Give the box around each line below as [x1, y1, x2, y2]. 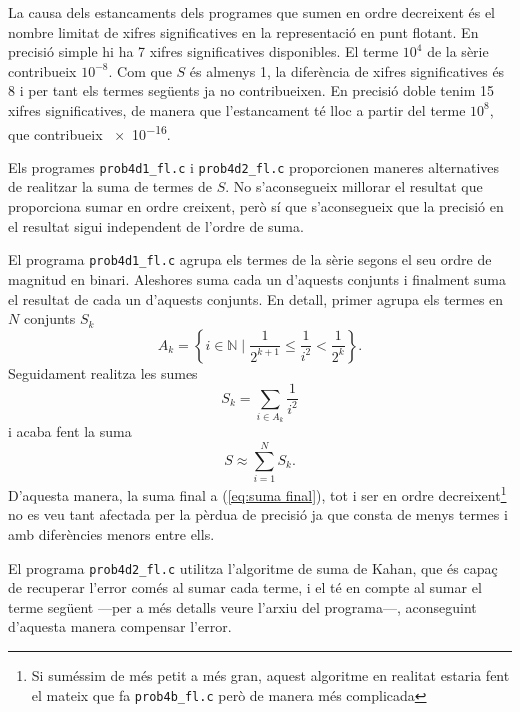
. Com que [108, 60, 172, 81]
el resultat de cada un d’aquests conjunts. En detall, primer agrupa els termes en [8, 288, 504, 309]
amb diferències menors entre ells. [8, 524, 215, 545]
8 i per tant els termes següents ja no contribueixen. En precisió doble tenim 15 [8, 80, 495, 101]
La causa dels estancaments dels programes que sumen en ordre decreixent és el [8, 2, 496, 22]
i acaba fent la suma [8, 421, 132, 442]
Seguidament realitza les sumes [8, 362, 198, 383]
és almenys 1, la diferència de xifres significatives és [189, 60, 505, 81]
